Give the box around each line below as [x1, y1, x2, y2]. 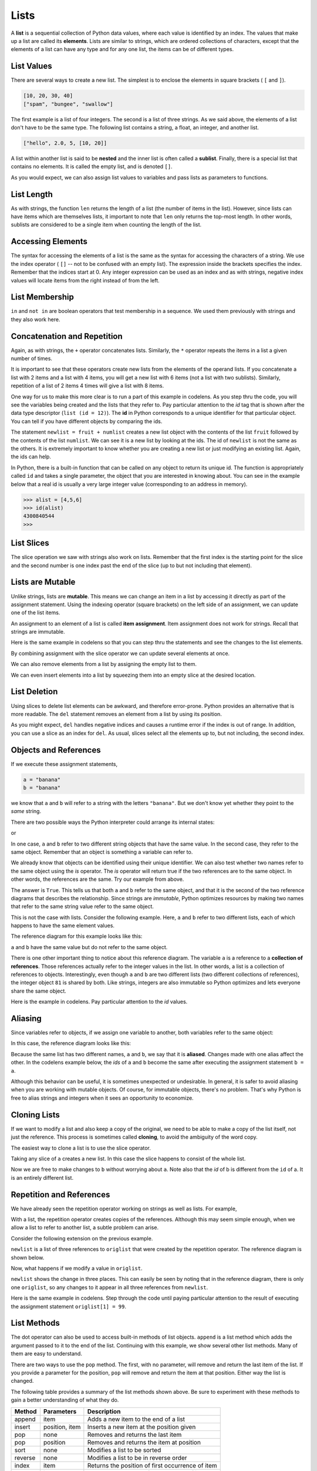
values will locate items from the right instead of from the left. [11, 277, 160, 284]
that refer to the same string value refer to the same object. [11, 903, 154, 910]
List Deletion [11, 687, 58, 697]
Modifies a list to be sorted [87, 1446, 161, 1454]
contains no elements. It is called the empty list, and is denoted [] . [11, 163, 173, 170]
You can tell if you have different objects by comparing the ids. [11, 418, 163, 425]
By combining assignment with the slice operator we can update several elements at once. [11, 650, 230, 657]
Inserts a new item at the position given [87, 1423, 196, 1431]
